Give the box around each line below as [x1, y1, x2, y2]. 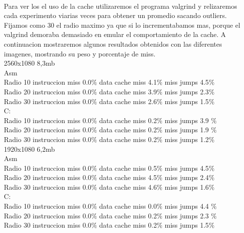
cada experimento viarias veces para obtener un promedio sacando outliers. [4, 10, 227, 20]
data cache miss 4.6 [99, 181, 157, 192]
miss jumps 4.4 [164, 201, 209, 211]
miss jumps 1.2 [164, 134, 209, 144]
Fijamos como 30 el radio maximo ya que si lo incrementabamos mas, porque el [4, 19, 241, 30]
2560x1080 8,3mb [4, 58, 55, 68]
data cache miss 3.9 [99, 86, 157, 96]
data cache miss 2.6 [99, 96, 157, 106]
